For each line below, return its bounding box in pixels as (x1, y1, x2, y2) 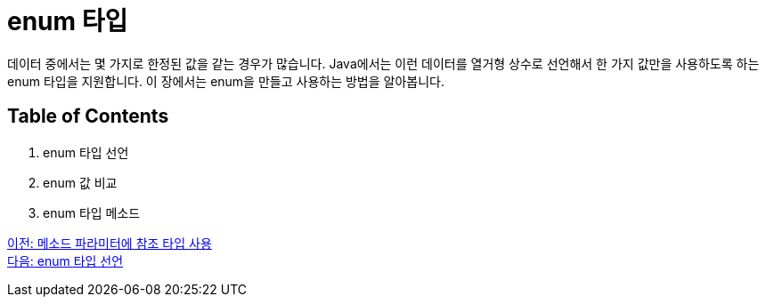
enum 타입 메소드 (43, 204, 141, 220)
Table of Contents (7, 105, 169, 128)
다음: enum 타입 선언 (7, 252, 124, 268)
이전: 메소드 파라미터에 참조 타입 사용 (7, 235, 212, 251)
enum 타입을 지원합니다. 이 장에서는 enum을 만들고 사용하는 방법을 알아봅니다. (7, 73, 444, 89)
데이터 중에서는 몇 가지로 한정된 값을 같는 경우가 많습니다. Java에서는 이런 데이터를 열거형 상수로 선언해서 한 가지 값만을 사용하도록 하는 (7, 55, 760, 71)
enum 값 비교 (43, 174, 118, 190)
